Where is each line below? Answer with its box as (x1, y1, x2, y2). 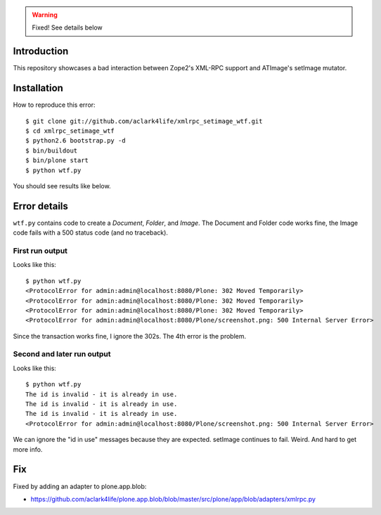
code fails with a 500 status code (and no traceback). (13, 228, 169, 237)
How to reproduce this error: (13, 100, 96, 109)
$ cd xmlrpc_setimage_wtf (25, 126, 115, 135)
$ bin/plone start (25, 157, 89, 164)
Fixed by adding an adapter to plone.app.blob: (13, 482, 147, 490)
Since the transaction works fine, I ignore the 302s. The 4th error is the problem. (13, 332, 247, 340)
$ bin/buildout (25, 146, 78, 155)
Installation (13, 82, 63, 94)
